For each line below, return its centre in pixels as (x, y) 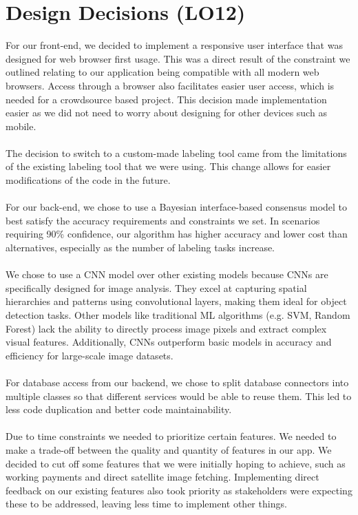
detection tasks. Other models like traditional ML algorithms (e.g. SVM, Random (178, 315)
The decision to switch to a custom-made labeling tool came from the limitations (176, 153)
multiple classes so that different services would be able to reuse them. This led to (179, 396)
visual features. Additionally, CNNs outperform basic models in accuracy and (169, 342)
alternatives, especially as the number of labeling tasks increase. (140, 248)
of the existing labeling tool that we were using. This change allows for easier (168, 166)
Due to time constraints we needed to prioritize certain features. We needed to (171, 436)
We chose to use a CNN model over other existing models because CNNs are (167, 274)
